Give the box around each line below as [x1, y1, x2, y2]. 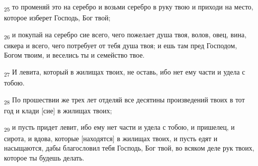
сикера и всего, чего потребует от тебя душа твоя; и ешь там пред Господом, [4, 40, 237, 50]
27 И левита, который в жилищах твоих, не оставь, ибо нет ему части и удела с [4, 67, 246, 78]
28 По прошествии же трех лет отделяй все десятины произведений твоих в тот [4, 94, 245, 106]
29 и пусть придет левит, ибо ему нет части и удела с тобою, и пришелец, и [4, 122, 235, 134]
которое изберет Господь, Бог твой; [4, 12, 111, 23]
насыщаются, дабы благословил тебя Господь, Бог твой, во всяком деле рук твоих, [4, 143, 255, 153]
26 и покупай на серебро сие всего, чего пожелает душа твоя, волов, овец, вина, [4, 29, 247, 41]
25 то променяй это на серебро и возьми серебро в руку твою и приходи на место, [4, 1, 254, 13]
